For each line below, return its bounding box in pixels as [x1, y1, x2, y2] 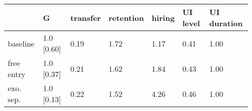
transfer [70, 12, 101, 23]
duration [209, 17, 243, 29]
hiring [151, 12, 175, 23]
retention [108, 12, 144, 23]
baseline [8, 37, 35, 49]
